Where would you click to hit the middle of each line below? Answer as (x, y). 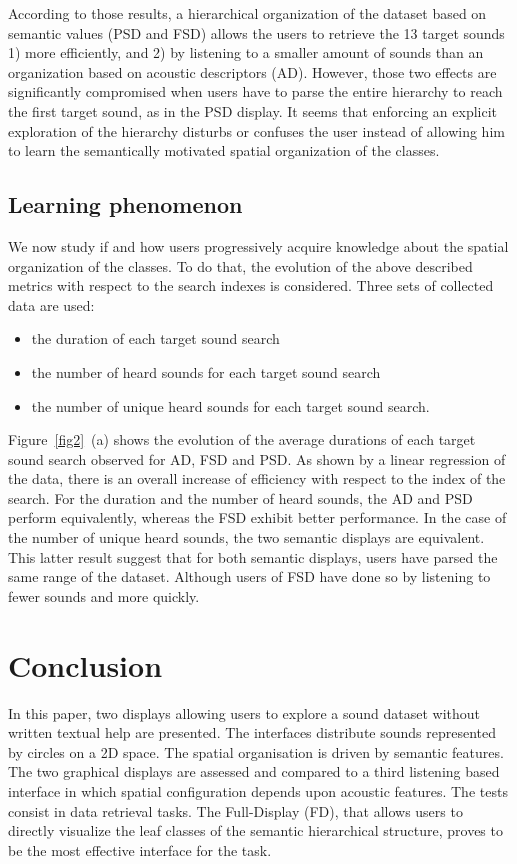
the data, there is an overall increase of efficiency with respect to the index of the (257, 478)
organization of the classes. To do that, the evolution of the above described (240, 265)
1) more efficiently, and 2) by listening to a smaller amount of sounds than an (246, 52)
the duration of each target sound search (155, 338)
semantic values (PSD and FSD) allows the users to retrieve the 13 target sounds (256, 32)
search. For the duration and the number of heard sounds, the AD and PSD (240, 497)
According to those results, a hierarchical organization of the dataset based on (247, 13)
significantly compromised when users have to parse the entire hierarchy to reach (255, 91)
